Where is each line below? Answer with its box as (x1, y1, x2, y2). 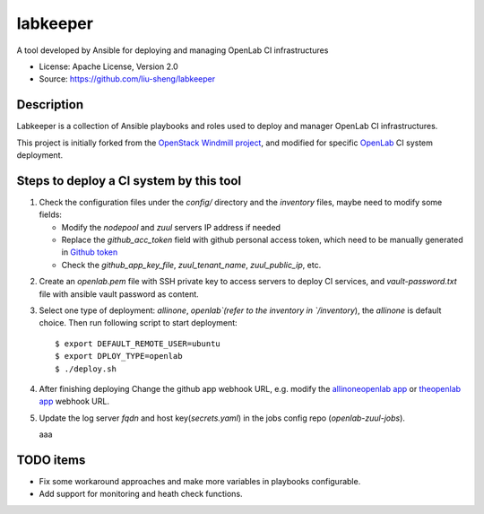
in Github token (61, 247, 118, 257)
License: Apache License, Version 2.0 (39, 61, 178, 72)
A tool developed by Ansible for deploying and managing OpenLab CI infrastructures (16, 45, 329, 56)
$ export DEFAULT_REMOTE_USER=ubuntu (55, 338, 221, 349)
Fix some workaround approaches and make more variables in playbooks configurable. (39, 476, 361, 487)
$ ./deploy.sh (55, 363, 117, 374)
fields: (39, 209, 63, 220)
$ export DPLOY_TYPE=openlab (55, 351, 183, 362)
